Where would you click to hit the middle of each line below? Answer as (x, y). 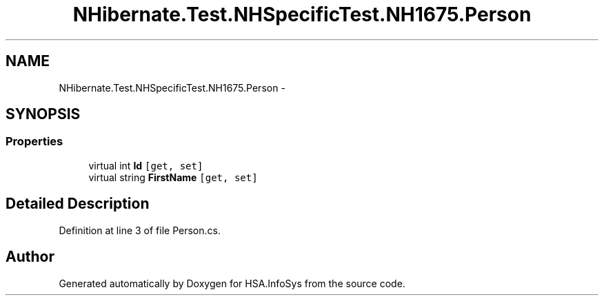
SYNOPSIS (43, 114)
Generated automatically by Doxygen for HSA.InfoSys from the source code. (232, 283)
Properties (34, 142)
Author (30, 257)
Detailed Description (78, 204)
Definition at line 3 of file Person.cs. (140, 230)
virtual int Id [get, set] (146, 165)
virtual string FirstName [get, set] (173, 177)
